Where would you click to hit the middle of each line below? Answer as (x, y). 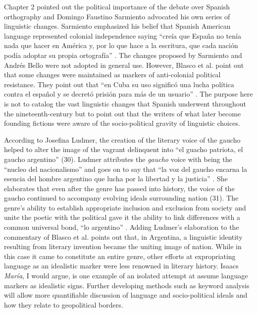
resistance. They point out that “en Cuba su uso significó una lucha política (119, 84)
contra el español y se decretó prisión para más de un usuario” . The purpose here (128, 94)
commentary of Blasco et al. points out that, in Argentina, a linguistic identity (123, 236)
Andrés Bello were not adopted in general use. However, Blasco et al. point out (124, 65)
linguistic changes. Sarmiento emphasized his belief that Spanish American (117, 26)
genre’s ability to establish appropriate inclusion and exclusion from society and (125, 207)
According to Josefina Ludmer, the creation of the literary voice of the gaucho (122, 139)
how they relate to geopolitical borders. (64, 304)
